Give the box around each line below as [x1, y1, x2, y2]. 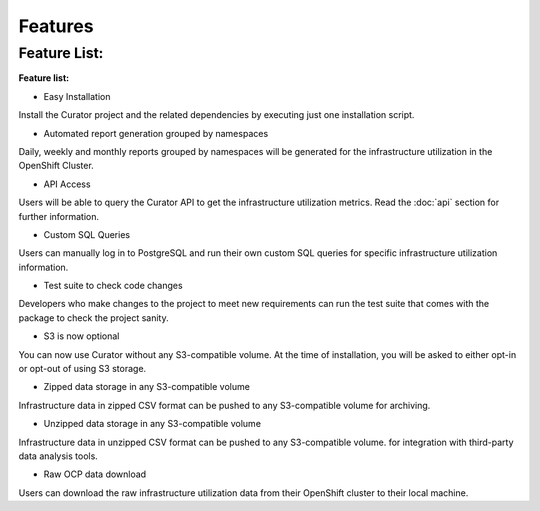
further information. [18, 210, 100, 222]
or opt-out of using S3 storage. [18, 363, 147, 375]
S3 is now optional [43, 330, 120, 342]
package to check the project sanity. [18, 311, 169, 324]
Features [18, 15, 94, 37]
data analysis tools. [18, 450, 99, 462]
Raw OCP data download [43, 468, 147, 480]
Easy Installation [43, 90, 111, 102]
